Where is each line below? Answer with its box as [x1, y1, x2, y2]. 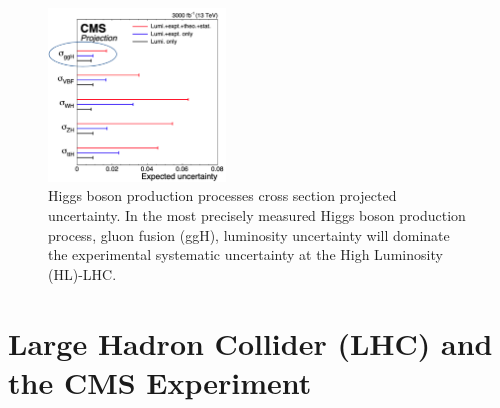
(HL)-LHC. [48, 263, 117, 284]
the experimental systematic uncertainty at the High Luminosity [48, 244, 443, 265]
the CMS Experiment [8, 361, 312, 402]
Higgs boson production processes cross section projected [48, 185, 397, 206]
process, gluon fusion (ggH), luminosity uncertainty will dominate [48, 224, 450, 245]
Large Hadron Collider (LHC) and [8, 322, 493, 363]
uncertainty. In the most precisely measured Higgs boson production [48, 205, 466, 226]
